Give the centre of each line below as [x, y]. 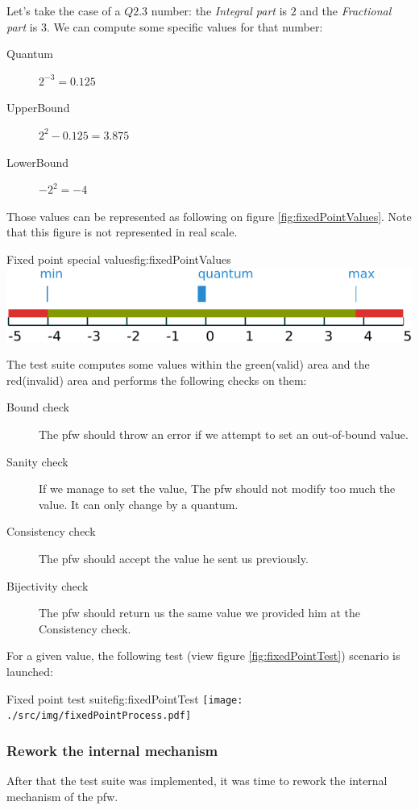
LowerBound [38, 162]
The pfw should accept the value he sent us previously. [174, 559]
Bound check [38, 407]
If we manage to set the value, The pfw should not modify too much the [217, 489]
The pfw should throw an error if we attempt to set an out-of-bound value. [224, 434]
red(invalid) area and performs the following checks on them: [157, 380]
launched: [30, 671]
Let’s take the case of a [64, 10]
